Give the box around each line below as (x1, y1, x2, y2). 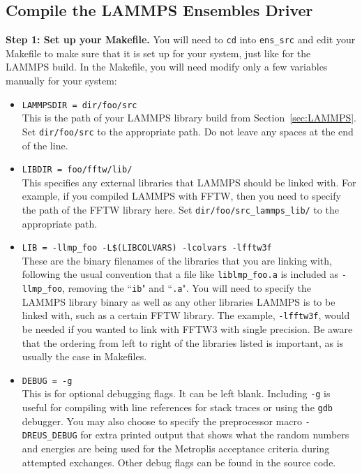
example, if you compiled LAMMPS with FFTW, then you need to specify (22, 188, 341, 203)
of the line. (22, 138, 68, 152)
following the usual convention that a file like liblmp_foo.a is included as (22, 267, 339, 281)
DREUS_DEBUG (22, 431, 77, 441)
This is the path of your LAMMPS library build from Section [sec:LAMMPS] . (22, 110, 357, 125)
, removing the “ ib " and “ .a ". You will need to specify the (62, 281, 312, 295)
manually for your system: (6, 73, 117, 88)
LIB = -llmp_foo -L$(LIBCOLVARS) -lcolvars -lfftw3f (22, 243, 272, 253)
